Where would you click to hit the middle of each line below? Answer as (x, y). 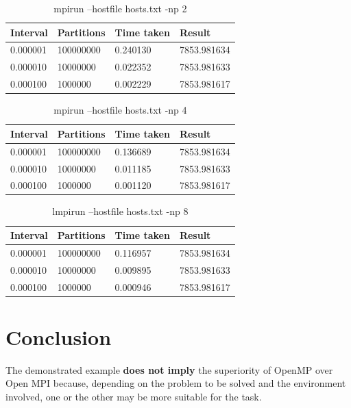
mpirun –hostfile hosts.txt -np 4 (120, 110)
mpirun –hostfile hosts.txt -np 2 (120, 8)
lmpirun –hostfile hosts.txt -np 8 (120, 211)
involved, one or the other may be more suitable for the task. (134, 396)
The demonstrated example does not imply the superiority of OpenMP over (169, 369)
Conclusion (59, 336)
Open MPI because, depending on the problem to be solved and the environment (176, 383)
